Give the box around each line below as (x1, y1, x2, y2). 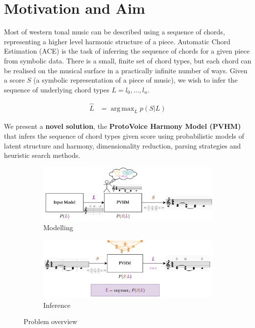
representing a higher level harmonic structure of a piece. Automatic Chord (4, 36, 230, 46)
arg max (111, 105, 135, 112)
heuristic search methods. (4, 150, 81, 160)
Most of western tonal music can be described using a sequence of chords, (4, 27, 225, 37)
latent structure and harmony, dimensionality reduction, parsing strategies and (4, 140, 241, 150)
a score (4, 75, 25, 85)
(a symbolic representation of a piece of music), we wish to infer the (33, 75, 238, 85)
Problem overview (24, 316, 78, 327)
